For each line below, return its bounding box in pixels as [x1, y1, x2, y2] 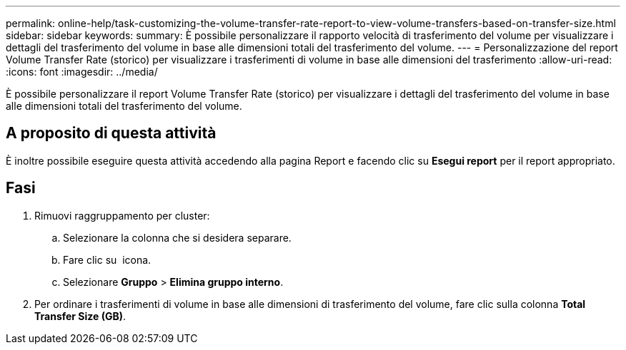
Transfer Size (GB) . [34, 309, 126, 322]
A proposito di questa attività [6, 124, 217, 143]
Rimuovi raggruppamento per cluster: [34, 209, 210, 222]
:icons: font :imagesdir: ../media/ [6, 66, 158, 78]
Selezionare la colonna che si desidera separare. [63, 231, 292, 244]
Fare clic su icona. [63, 253, 151, 266]
